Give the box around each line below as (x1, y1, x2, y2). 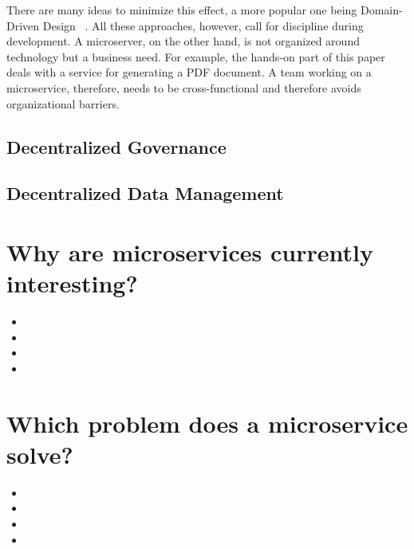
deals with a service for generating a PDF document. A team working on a (6, 64, 372, 80)
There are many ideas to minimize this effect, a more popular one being (6, 2, 357, 18)
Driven (6, 17, 40, 33)
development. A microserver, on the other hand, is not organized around (6, 33, 360, 49)
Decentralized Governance (6, 134, 227, 159)
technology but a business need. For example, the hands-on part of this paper (6, 48, 385, 65)
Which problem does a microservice (6, 406, 408, 439)
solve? (6, 437, 73, 470)
